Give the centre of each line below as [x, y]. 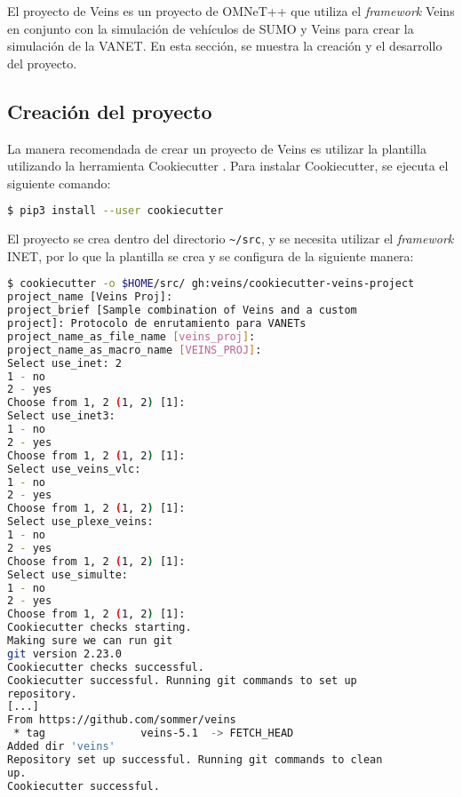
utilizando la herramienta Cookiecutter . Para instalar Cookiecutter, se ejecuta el [228, 166]
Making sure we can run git [90, 641]
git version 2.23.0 [64, 654]
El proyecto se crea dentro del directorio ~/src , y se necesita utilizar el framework [231, 239]
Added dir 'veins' [61, 747]
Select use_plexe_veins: [80, 522]
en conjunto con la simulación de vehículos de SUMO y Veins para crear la [211, 28]
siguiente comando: [59, 183]
